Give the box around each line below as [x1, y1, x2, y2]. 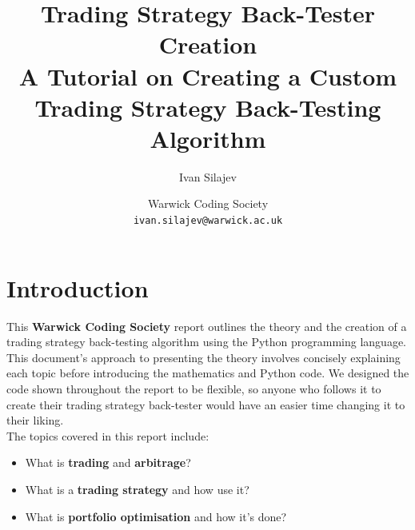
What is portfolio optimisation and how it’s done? [25, 508, 287, 524]
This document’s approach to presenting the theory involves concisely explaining [6, 349, 401, 365]
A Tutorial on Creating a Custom [18, 59, 397, 92]
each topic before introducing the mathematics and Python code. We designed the [6, 365, 409, 381]
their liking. [6, 412, 64, 428]
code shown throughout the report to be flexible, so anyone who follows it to [6, 381, 381, 397]
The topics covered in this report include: [6, 427, 209, 444]
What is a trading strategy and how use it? [25, 481, 249, 497]
